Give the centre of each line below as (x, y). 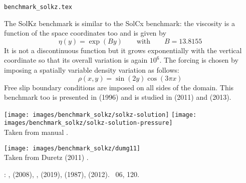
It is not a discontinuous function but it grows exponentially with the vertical (123, 50)
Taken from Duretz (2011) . (46, 157)
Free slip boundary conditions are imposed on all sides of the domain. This (119, 87)
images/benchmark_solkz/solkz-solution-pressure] (88, 123)
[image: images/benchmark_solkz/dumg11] (72, 148)
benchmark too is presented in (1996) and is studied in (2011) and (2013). (118, 97)
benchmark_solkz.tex (38, 7)
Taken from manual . (36, 132)
